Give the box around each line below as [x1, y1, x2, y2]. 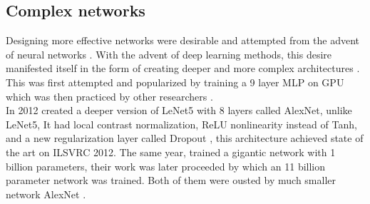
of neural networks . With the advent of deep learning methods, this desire [6, 46, 332, 61]
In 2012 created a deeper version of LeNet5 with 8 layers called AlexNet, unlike [6, 103, 352, 118]
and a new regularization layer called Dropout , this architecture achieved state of [6, 131, 364, 146]
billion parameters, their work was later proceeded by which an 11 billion [6, 158, 326, 173]
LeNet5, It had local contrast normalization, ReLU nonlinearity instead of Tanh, [6, 116, 357, 131]
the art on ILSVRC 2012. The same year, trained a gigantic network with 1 [6, 144, 336, 159]
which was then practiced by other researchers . [6, 88, 213, 103]
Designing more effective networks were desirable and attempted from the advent [6, 33, 360, 48]
